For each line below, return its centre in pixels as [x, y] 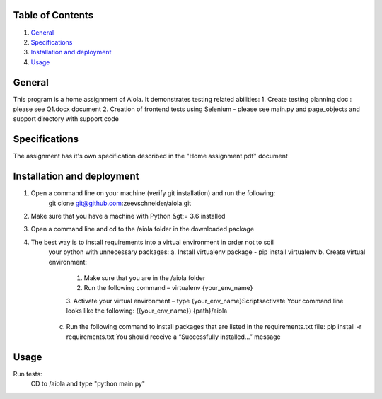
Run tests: [28, 374]
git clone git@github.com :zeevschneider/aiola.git [120, 203]
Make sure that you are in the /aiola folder [145, 278]
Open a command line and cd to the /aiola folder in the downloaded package [143, 229]
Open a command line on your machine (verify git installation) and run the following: [153, 193]
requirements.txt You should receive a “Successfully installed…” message [173, 337]
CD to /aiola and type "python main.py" [88, 384]
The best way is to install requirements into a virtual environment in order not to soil [152, 242]
